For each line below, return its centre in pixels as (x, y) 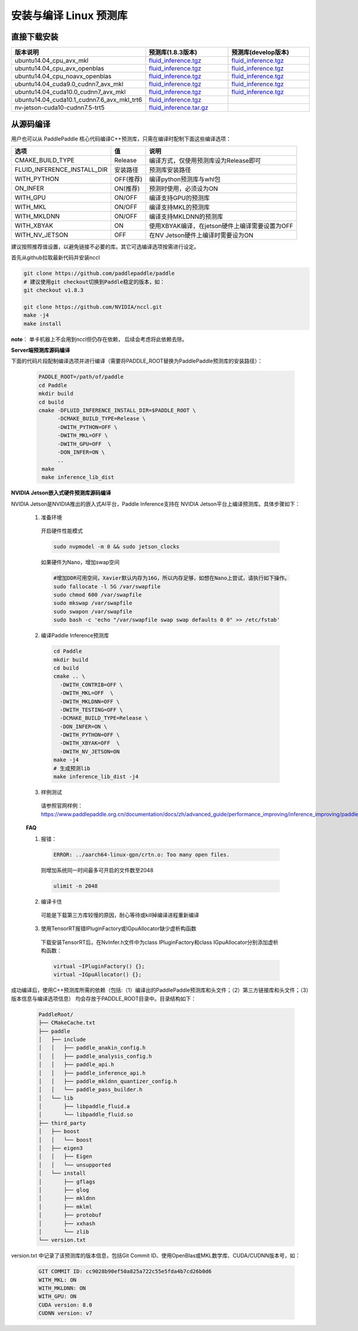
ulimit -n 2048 (75, 886)
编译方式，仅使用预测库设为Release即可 (205, 160)
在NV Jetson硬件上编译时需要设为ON (201, 235)
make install (43, 323)
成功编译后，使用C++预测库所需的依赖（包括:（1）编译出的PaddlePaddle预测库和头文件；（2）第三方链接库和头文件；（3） (160, 990)
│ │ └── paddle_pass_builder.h (90, 1090)
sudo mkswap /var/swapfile (93, 603)
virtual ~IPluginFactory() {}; (99, 967)
